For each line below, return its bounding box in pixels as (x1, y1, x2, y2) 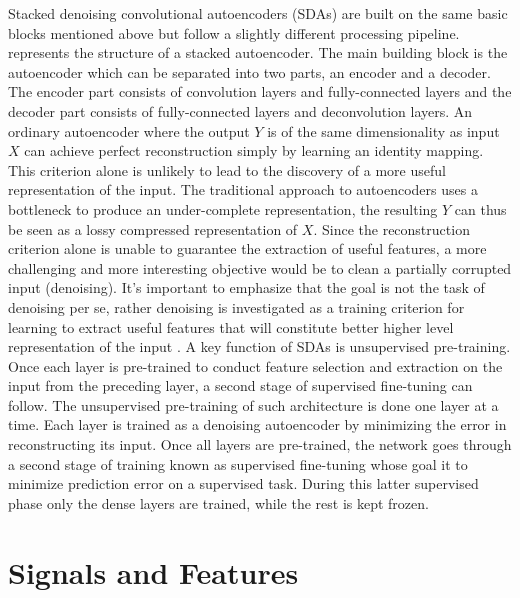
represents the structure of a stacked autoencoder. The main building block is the (8, 42, 508, 63)
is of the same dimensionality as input (267, 120, 500, 141)
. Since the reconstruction (313, 218, 470, 239)
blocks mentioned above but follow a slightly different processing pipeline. (8, 22, 460, 43)
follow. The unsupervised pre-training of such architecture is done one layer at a (8, 394, 499, 415)
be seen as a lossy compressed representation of (8, 218, 298, 239)
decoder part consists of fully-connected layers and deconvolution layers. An (8, 100, 473, 121)
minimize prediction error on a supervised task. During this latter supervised (8, 473, 479, 494)
